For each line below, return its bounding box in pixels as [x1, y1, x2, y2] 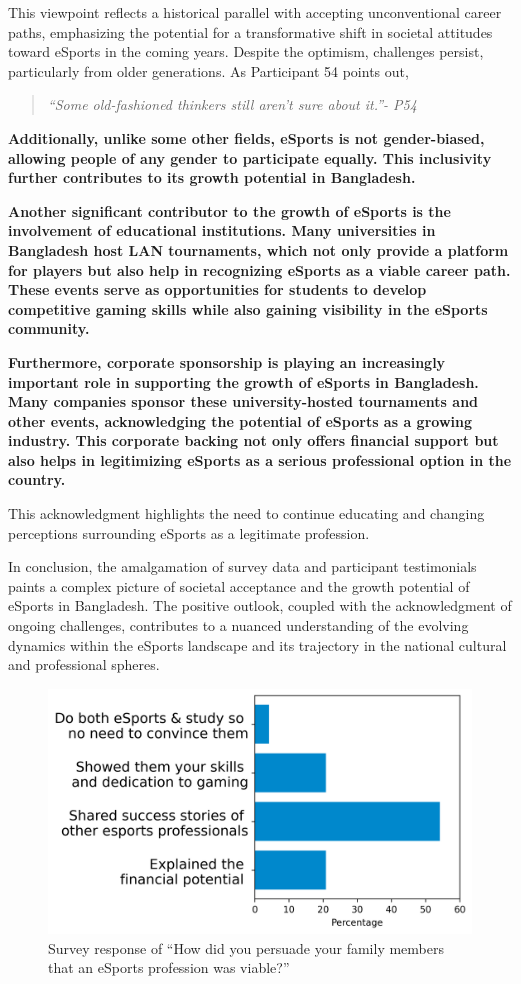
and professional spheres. [8, 654, 160, 675]
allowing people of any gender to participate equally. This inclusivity [8, 147, 492, 168]
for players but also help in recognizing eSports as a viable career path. [8, 259, 511, 280]
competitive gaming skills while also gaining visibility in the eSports [8, 298, 488, 319]
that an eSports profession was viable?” [48, 957, 290, 978]
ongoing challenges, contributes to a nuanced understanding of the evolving [8, 615, 469, 636]
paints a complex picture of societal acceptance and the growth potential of [8, 575, 470, 596]
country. [8, 469, 66, 490]
